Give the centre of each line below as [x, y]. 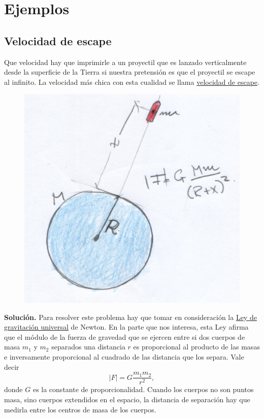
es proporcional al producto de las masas [196, 347]
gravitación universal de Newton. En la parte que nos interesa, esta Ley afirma [126, 327]
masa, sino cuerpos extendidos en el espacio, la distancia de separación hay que [127, 399]
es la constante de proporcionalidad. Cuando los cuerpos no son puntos [143, 389]
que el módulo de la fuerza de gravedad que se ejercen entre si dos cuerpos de [125, 336]
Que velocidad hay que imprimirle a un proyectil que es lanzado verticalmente [125, 62]
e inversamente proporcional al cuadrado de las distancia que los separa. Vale [124, 357]
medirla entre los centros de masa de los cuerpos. [80, 409]
